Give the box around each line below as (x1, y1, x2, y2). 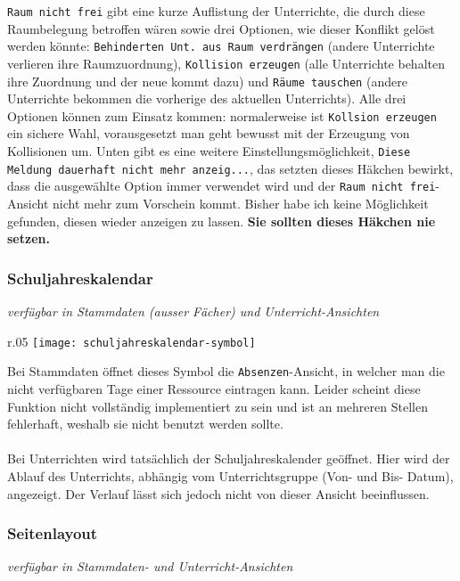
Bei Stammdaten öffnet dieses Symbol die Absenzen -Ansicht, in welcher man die (7, 362, 445, 381)
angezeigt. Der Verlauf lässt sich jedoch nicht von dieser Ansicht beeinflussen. (7, 484, 430, 503)
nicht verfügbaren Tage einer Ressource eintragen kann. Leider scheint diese (7, 379, 421, 397)
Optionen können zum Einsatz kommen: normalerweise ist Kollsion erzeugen (7, 106, 437, 125)
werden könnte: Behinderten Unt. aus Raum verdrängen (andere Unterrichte (7, 37, 435, 55)
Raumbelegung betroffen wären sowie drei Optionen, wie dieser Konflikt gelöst (7, 19, 435, 37)
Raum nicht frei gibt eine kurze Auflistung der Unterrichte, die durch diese (7, 2, 425, 20)
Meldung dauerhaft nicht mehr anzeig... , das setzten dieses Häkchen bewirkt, (7, 159, 454, 177)
